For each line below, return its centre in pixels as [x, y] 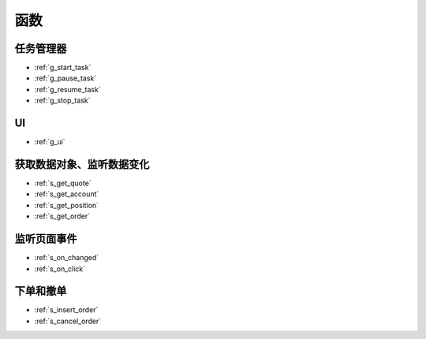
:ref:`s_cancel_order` [68, 321]
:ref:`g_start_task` [63, 68]
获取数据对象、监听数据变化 [82, 164]
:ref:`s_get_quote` [63, 183]
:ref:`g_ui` [50, 142]
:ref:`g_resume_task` [68, 89]
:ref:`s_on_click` [60, 269]
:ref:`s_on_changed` [67, 258]
